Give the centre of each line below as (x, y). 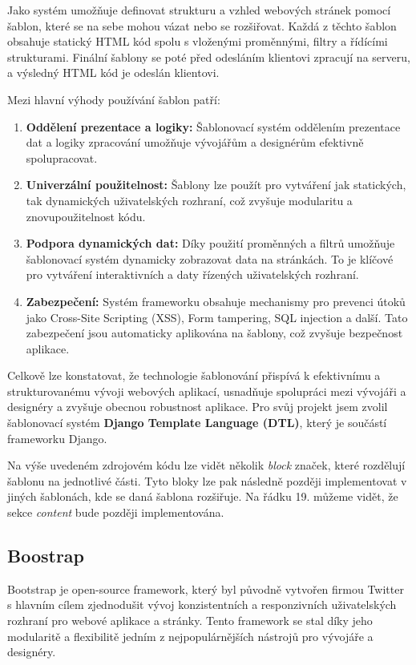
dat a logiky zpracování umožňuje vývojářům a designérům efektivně (195, 142)
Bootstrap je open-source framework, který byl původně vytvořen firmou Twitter (206, 588)
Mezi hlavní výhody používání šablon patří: (114, 99)
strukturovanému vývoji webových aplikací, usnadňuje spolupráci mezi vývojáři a (207, 391)
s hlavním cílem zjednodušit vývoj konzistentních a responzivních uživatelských (202, 605)
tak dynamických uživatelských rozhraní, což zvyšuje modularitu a (189, 200)
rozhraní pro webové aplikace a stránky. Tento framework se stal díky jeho (190, 621)
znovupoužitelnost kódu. (86, 216)
